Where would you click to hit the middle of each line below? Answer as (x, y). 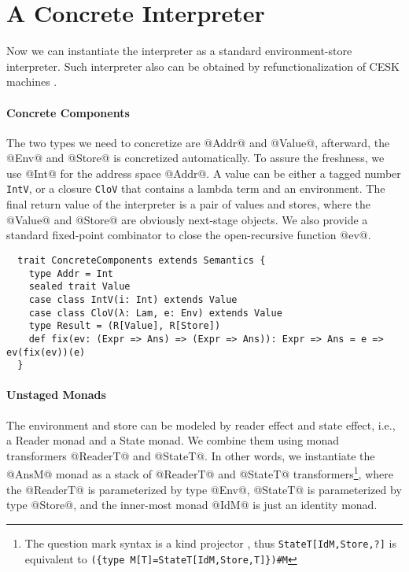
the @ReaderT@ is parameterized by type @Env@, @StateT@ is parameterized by (204, 489)
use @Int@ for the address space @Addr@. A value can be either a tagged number (204, 173)
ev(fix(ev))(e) (46, 352)
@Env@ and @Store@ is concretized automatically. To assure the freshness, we (195, 158)
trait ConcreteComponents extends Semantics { (142, 260)
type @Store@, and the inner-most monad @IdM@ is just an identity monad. (192, 505)
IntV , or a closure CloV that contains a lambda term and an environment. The (196, 188)
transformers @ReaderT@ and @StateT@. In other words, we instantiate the (191, 455)
